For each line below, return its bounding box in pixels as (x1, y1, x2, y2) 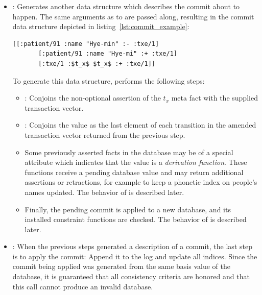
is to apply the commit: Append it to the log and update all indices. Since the (12, 251, 257, 261)
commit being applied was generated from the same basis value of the (12, 261, 230, 272)
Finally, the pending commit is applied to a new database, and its (25, 204, 231, 214)
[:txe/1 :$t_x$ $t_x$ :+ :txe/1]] (38, 60, 156, 67)
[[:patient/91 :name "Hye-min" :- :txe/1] (12, 40, 159, 47)
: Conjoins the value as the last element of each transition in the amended (25, 119, 256, 130)
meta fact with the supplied (171, 92, 258, 103)
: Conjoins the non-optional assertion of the (25, 92, 161, 103)
